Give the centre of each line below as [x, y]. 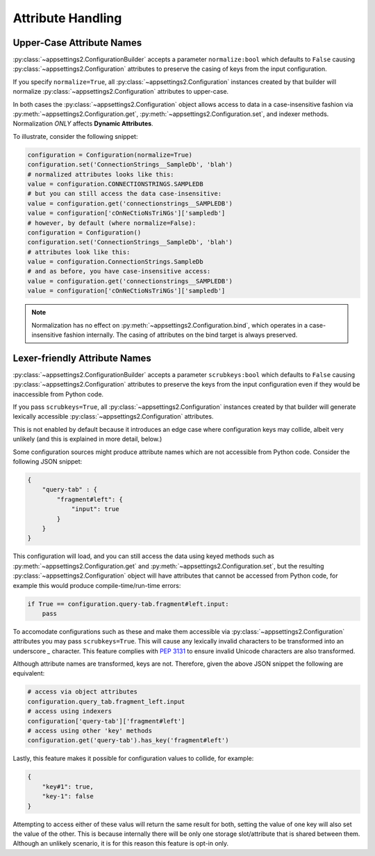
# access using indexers [70, 711]
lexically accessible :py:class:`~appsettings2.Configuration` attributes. [113, 417]
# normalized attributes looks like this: [101, 174]
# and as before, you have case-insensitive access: [119, 271]
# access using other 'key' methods [90, 731]
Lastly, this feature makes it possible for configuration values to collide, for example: [133, 758]
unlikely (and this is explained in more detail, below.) [87, 439]
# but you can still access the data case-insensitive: [125, 194]
